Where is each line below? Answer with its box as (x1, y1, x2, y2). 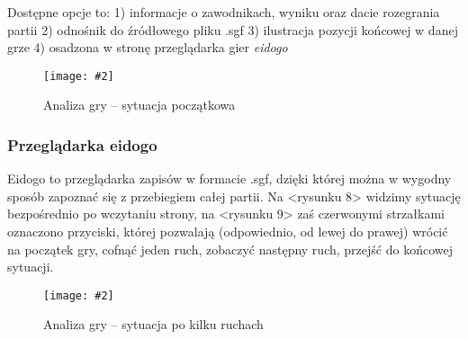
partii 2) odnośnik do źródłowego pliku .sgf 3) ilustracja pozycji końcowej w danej (7, 20, 458, 39)
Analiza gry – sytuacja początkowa (43, 95, 236, 114)
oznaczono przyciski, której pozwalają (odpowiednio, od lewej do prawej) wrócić (7, 222, 448, 241)
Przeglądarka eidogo (7, 133, 157, 156)
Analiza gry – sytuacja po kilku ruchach (43, 315, 264, 334)
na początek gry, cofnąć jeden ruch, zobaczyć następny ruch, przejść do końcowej (7, 239, 453, 258)
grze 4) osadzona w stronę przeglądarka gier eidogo (7, 38, 288, 57)
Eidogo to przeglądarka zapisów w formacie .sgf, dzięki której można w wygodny (7, 169, 452, 188)
